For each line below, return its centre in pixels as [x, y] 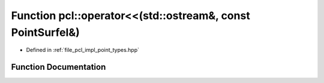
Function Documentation [58, 67]
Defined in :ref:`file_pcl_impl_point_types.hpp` [83, 50]
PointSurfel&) [46, 32]
